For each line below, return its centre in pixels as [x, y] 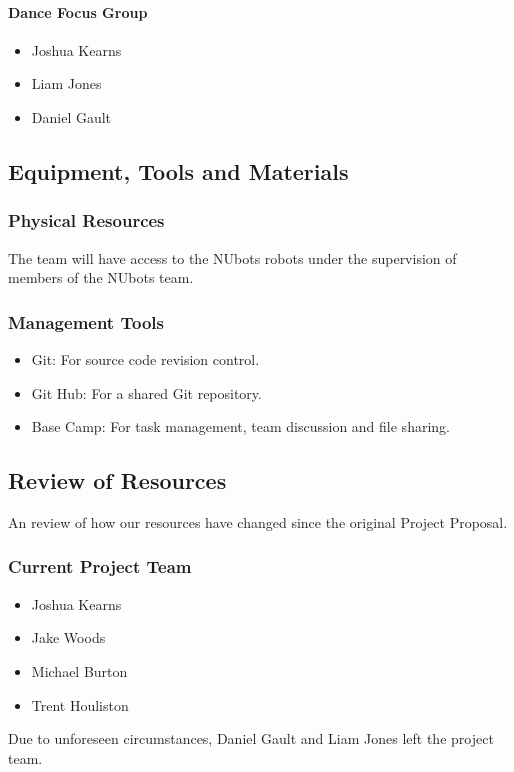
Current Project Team [100, 566]
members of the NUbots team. [101, 277]
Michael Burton [79, 670]
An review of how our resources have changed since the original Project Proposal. [258, 521]
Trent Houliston [80, 704]
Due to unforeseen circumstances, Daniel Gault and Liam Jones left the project [251, 738]
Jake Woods [68, 637]
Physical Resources [86, 220]
